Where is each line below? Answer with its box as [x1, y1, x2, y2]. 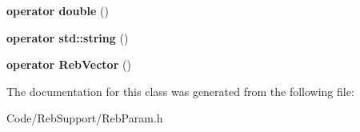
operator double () [6, 2, 109, 18]
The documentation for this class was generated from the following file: [6, 82, 354, 99]
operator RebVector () [6, 56, 131, 73]
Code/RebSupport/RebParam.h [6, 110, 163, 126]
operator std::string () [6, 29, 129, 46]
